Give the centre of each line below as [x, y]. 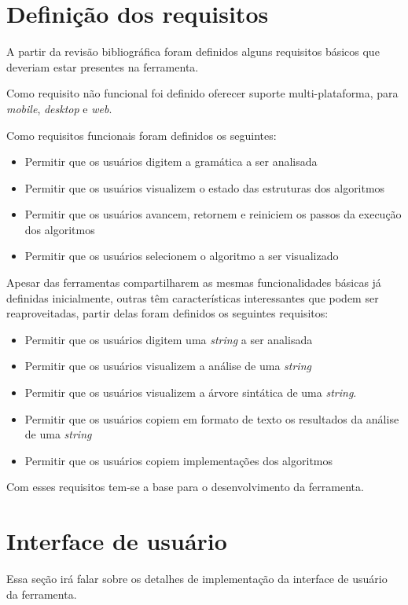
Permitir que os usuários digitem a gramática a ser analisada [171, 161]
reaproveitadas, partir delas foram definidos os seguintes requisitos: [167, 313]
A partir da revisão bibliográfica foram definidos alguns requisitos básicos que [193, 51]
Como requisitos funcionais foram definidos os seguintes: [142, 135]
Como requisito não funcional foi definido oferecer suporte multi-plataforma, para [202, 93]
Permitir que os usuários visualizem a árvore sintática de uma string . [191, 392]
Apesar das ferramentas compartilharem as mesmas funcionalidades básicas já [194, 282]
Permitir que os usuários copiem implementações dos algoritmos [179, 460]
